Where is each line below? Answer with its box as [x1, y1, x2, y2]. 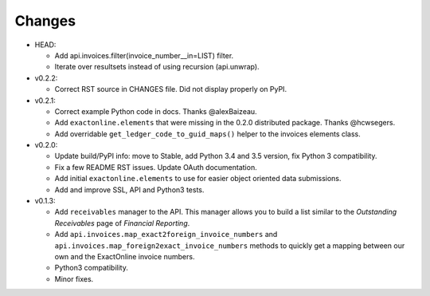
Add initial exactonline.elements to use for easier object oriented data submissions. [54, 174, 342, 184]
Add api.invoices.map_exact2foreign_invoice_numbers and [54, 230, 278, 239]
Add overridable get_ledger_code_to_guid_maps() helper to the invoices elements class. [54, 128, 362, 139]
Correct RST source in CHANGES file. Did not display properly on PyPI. [54, 85, 287, 94]
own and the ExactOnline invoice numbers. [54, 251, 195, 261]
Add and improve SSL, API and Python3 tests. [54, 184, 205, 195]
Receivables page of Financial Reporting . [54, 218, 190, 227]
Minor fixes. [54, 274, 94, 283]
